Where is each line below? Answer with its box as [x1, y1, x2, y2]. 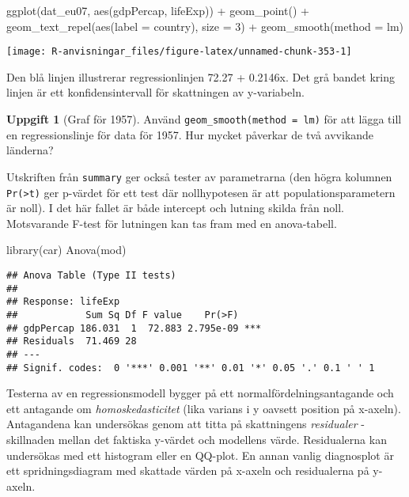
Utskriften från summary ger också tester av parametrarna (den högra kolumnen [6, 168, 392, 184]
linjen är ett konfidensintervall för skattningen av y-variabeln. [6, 84, 305, 101]
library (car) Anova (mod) [6, 241, 127, 258]
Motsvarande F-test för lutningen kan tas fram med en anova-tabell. [6, 214, 337, 231]
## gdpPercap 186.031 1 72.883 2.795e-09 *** [6, 322, 262, 334]
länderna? [6, 142, 54, 158]
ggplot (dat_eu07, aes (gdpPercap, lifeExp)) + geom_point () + [6, 2, 309, 18]
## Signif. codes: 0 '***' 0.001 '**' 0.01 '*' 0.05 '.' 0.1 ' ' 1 [6, 362, 375, 374]
